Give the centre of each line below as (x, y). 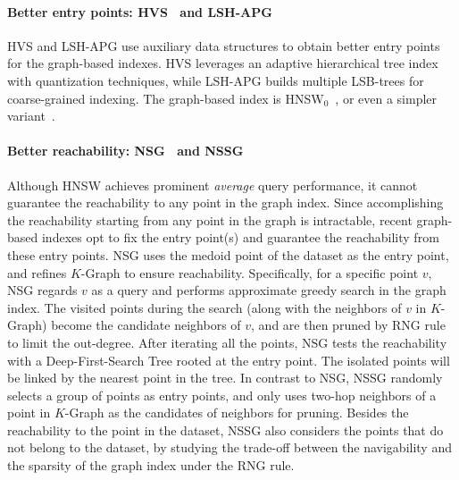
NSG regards (42, 290)
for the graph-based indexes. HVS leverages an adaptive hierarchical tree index (223, 63)
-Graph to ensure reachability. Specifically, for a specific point (250, 272)
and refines (37, 272)
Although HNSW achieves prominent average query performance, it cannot (213, 185)
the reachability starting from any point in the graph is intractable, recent (210, 219)
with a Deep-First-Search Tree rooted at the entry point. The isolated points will (229, 360)
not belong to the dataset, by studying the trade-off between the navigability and (229, 447)
